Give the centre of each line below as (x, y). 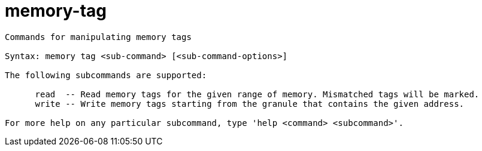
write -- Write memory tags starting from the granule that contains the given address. (250, 104)
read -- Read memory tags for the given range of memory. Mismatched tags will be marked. (257, 94)
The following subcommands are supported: (106, 75)
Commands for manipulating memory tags (98, 37)
